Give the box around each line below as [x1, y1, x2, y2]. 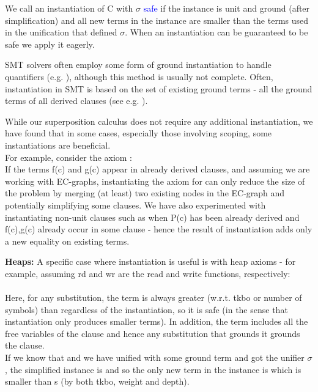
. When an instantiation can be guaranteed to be [125, 26, 308, 39]
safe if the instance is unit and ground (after [143, 2, 310, 14]
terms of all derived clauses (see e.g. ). [5, 94, 148, 107]
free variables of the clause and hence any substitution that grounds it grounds [5, 327, 300, 339]
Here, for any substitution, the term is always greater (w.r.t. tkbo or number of [5, 291, 302, 304]
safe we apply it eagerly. [5, 37, 95, 50]
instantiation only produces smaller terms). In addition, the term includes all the [5, 315, 308, 328]
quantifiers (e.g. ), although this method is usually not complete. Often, [5, 70, 273, 83]
